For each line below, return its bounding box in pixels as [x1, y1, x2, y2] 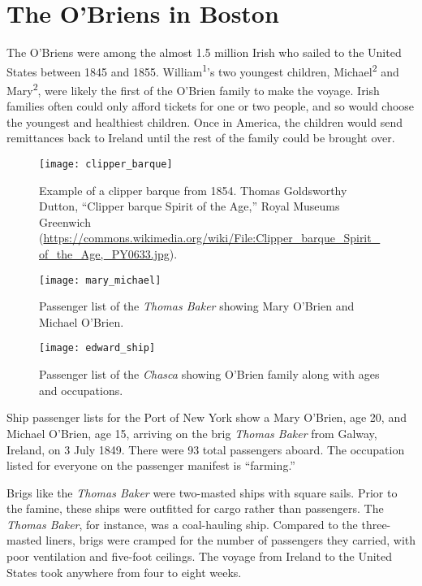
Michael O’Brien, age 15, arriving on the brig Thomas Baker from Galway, [6, 424, 377, 441]
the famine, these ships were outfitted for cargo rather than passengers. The [6, 500, 384, 517]
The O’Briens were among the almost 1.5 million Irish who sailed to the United [6, 44, 402, 61]
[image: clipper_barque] [39, 158, 173, 170]
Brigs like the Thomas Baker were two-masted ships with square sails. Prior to [6, 484, 398, 501]
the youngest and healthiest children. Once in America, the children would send [6, 113, 403, 130]
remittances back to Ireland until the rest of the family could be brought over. [6, 129, 395, 146]
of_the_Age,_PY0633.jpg [39, 245, 170, 263]
